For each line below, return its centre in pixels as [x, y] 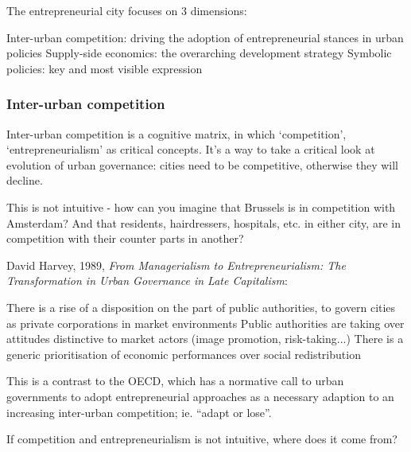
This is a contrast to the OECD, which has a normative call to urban [175, 381]
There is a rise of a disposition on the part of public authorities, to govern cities [201, 307]
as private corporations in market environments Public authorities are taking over [205, 323]
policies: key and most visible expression [105, 68]
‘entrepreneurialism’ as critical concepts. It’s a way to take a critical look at [191, 149]
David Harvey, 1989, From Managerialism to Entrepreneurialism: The [176, 265]
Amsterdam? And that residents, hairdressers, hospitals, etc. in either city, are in [204, 222]
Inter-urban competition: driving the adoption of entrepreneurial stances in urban [205, 37]
